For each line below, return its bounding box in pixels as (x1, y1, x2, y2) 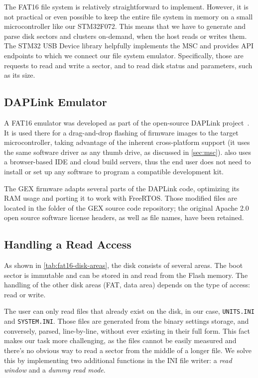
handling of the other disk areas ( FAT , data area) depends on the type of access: (4, 279, 250, 290)
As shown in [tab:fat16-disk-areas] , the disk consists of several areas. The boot (4, 260, 243, 270)
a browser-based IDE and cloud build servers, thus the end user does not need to (4, 156, 251, 167)
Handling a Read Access (4, 237, 131, 252)
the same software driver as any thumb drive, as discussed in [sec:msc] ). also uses (4, 146, 252, 157)
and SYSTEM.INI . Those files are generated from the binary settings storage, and (4, 316, 249, 326)
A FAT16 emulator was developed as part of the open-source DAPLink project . (4, 117, 250, 127)
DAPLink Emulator (4, 94, 107, 110)
